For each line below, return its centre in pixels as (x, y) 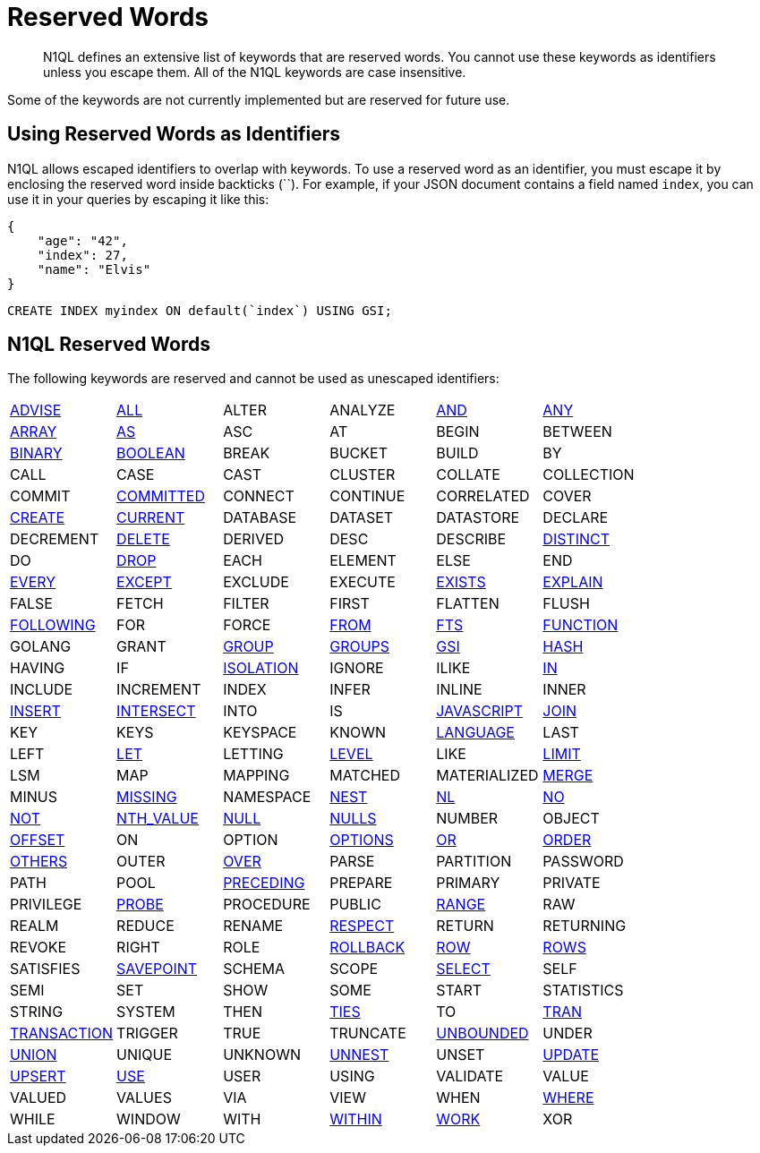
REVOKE (38, 948)
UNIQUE (145, 1055)
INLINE (459, 690)
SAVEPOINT (157, 969)
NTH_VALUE (158, 819)
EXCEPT (144, 582)
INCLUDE (42, 690)
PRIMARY (468, 883)
